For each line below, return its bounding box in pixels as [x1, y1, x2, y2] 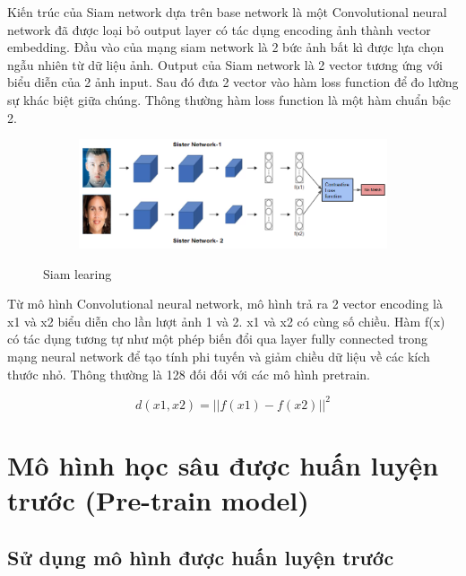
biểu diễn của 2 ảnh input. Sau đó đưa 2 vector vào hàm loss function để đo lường [7, 73, 459, 92]
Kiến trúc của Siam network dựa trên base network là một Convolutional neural [7, 3, 447, 21]
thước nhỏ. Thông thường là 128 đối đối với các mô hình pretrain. [7, 364, 370, 383]
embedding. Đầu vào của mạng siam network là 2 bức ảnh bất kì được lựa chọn [7, 38, 444, 57]
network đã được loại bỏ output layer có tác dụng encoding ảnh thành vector [7, 20, 431, 39]
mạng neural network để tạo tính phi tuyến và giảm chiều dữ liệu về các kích [7, 347, 430, 366]
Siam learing [43, 264, 112, 283]
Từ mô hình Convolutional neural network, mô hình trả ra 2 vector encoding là [7, 294, 443, 313]
